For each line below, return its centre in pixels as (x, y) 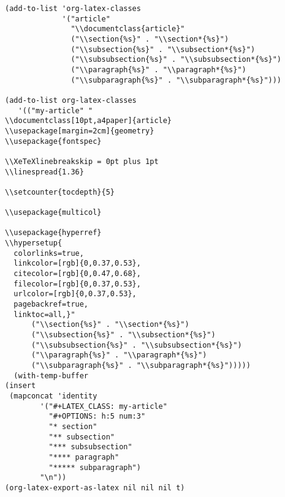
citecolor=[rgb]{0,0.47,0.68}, (77, 274)
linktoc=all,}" (44, 314)
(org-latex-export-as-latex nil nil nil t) (95, 488)
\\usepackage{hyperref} (53, 233)
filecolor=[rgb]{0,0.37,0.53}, (77, 284)
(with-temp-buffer (51, 376)
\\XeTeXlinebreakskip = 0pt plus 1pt (82, 161)
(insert (21, 386)
